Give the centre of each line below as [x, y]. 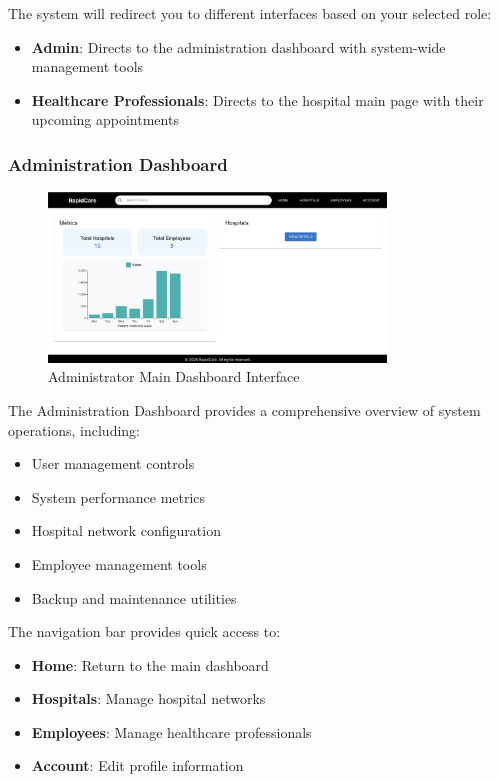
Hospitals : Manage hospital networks [148, 698]
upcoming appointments [105, 119]
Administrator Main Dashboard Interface [174, 376]
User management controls [113, 463]
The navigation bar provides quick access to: [144, 631]
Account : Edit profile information [137, 765]
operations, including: [74, 429]
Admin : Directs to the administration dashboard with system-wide [238, 46]
